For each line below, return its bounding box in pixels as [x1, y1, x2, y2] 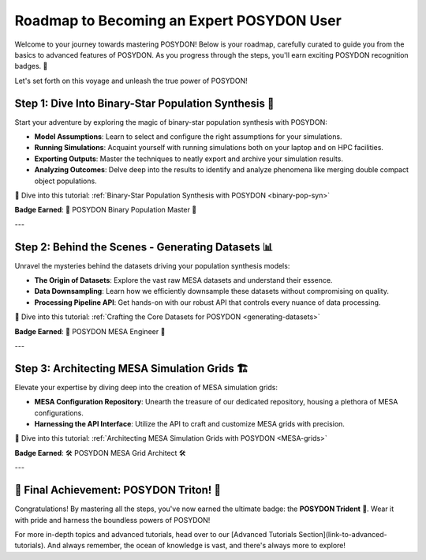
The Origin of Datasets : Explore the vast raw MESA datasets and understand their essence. [34, 276, 333, 285]
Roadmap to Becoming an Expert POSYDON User [14, 12, 342, 29]
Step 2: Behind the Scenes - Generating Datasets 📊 [14, 240, 274, 254]
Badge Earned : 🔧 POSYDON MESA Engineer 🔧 [14, 326, 166, 336]
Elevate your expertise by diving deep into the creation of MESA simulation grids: [14, 382, 278, 392]
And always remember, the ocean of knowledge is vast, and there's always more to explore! [47, 541, 346, 551]
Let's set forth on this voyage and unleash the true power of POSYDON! [14, 76, 248, 85]
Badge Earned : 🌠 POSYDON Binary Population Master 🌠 [14, 205, 197, 215]
